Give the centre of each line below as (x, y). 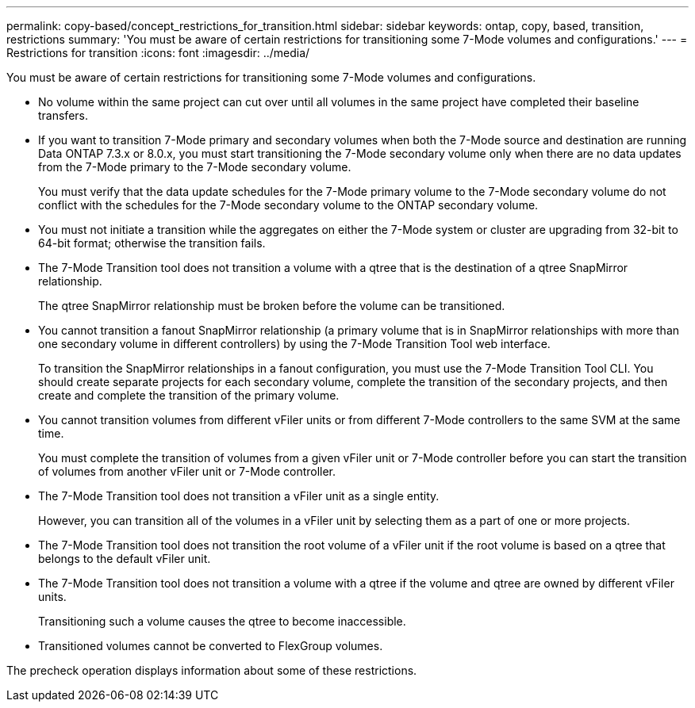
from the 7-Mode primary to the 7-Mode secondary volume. (195, 167)
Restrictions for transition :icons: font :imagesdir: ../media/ (158, 53)
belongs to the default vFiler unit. (125, 559)
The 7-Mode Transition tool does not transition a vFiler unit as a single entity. (239, 496)
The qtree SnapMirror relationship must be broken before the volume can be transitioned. (272, 306)
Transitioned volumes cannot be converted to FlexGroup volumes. (211, 646)
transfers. (63, 115)
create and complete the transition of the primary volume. (189, 395)
